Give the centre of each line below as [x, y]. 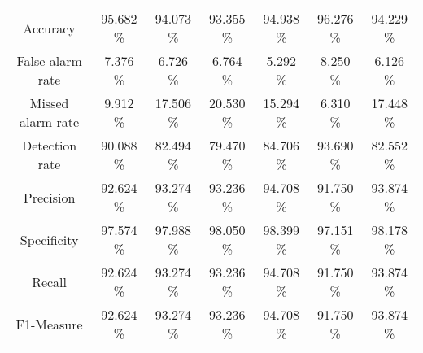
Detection [49, 145]
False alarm [49, 61]
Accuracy [49, 28]
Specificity [49, 239]
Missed [49, 103]
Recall [50, 281]
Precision [49, 197]
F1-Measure [49, 324]
